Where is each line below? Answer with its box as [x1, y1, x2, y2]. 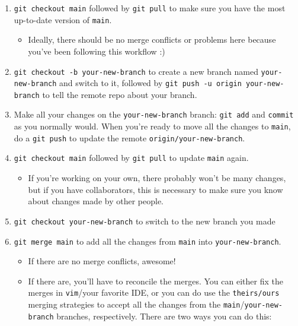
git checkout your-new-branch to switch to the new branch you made [14, 214, 275, 227]
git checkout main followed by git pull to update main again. [14, 151, 249, 164]
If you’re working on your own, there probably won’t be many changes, [28, 172, 286, 184]
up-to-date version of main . [14, 13, 112, 26]
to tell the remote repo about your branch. [42, 88, 197, 100]
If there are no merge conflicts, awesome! [28, 255, 176, 267]
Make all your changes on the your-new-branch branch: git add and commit [14, 108, 294, 121]
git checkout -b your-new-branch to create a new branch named [14, 65, 258, 77]
